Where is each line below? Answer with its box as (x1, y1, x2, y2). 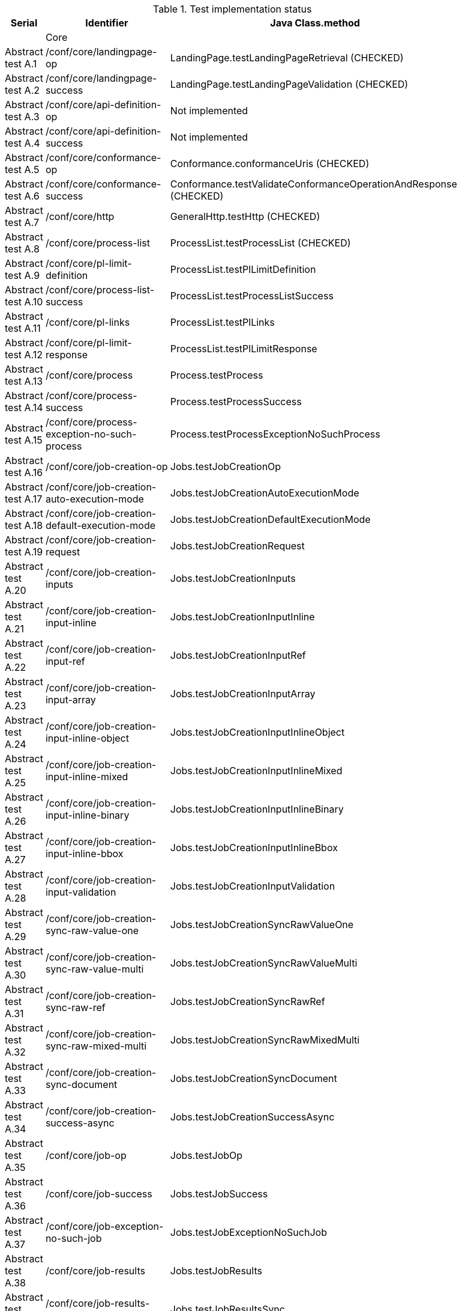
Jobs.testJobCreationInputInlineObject (170, 726, 345, 738)
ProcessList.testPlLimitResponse (170, 343, 317, 355)
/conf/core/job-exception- (45, 1220, 164, 1232)
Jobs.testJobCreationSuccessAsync (170, 1111, 335, 1123)
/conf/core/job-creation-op (45, 460, 168, 472)
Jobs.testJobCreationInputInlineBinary (170, 803, 344, 815)
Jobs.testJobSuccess (170, 1188, 268, 1200)
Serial (10, 17, 38, 29)
